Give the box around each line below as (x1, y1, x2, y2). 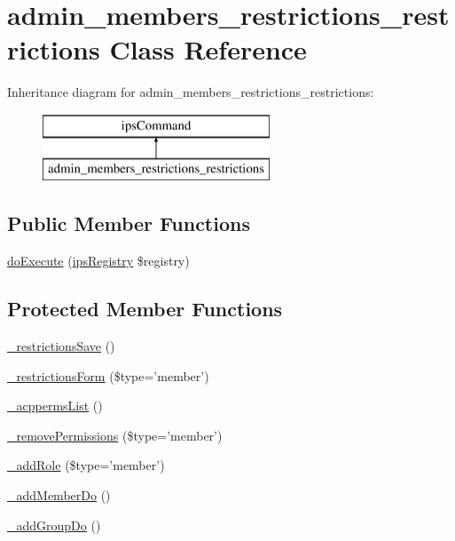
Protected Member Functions (7, 295, 283, 322)
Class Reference (109, 31, 307, 68)
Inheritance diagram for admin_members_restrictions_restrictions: (7, 83, 374, 101)
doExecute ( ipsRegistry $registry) (7, 251, 190, 270)
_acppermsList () (7, 396, 103, 415)
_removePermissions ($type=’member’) (7, 426, 223, 444)
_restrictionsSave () (7, 337, 115, 355)
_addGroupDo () (7, 515, 101, 534)
